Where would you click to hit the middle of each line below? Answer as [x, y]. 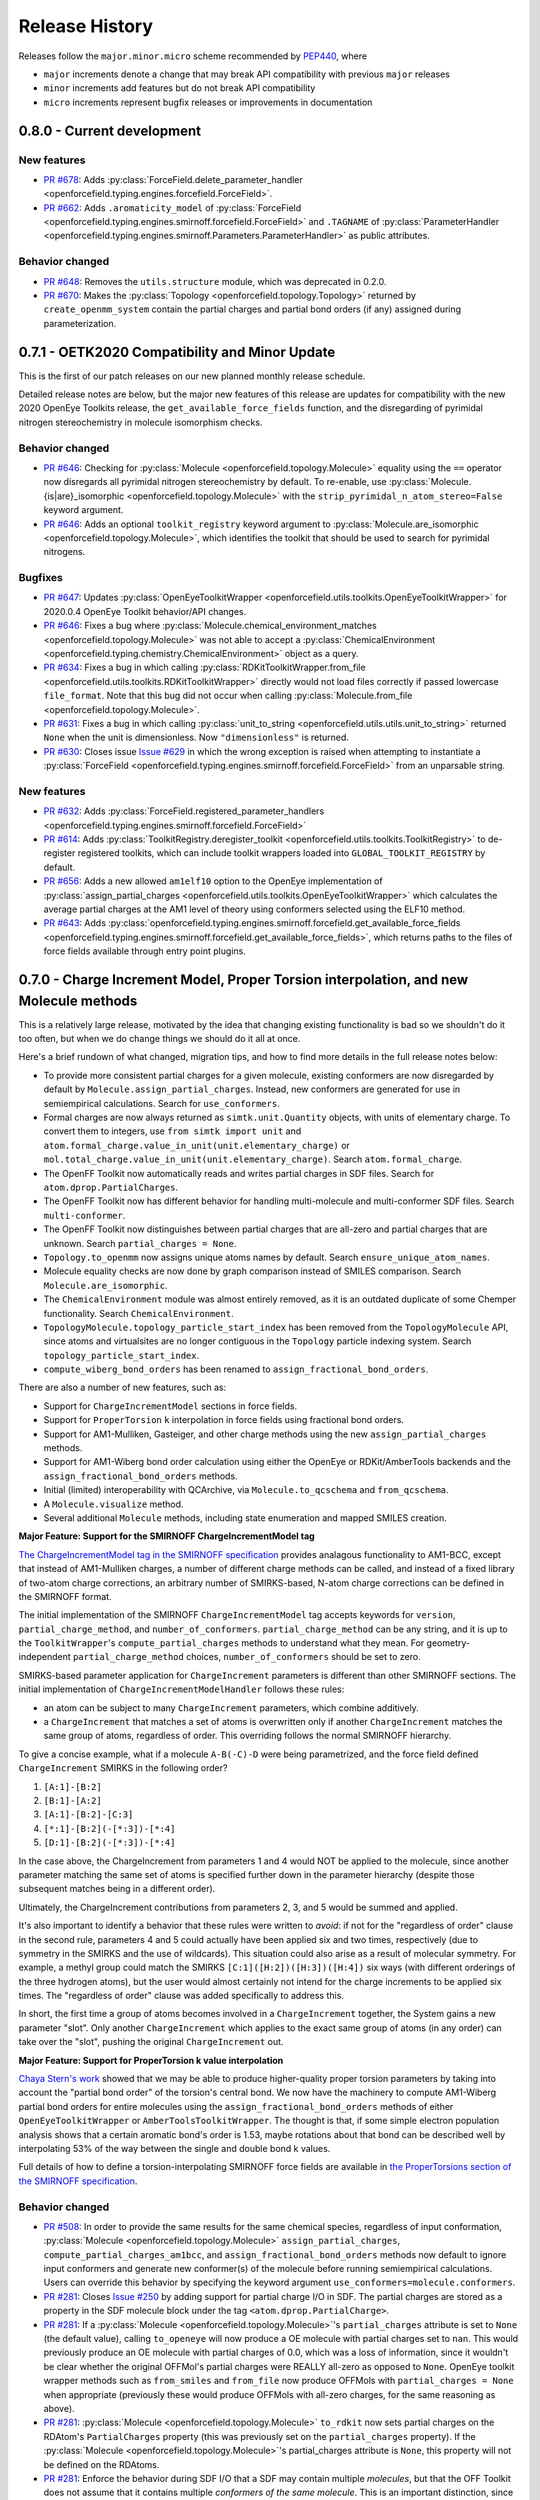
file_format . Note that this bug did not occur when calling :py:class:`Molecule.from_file [228, 696]
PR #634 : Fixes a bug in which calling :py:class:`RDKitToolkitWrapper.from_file [204, 667]
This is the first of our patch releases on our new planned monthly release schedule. [192, 376]
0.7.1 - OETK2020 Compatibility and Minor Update [177, 351]
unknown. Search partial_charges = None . [140, 1243]
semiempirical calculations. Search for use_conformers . [161, 1103]
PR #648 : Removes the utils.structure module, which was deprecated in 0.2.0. [215, 281]
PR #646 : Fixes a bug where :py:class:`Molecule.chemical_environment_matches [210, 626]
